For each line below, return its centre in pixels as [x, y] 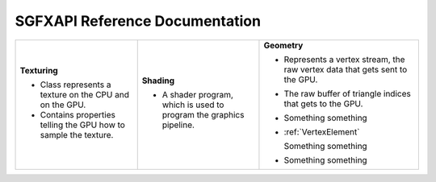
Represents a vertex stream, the [344, 59]
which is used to [193, 105]
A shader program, [198, 94]
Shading [158, 81]
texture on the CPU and [84, 94]
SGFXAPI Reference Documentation [138, 21]
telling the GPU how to [82, 125]
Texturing [39, 70]
